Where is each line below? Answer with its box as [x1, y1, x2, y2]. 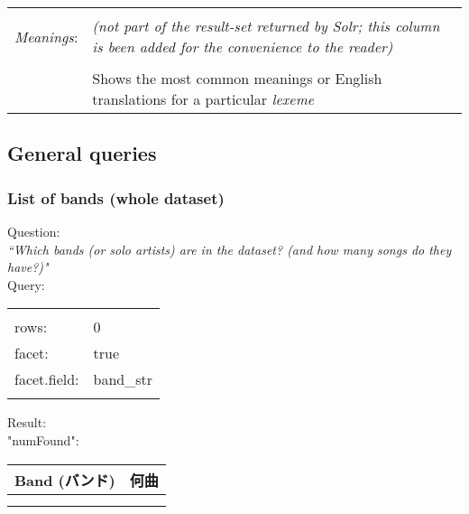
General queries [7, 139, 157, 167]
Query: [7, 275, 45, 294]
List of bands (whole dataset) [7, 186, 225, 209]
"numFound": [7, 430, 79, 449]
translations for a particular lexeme [92, 89, 315, 109]
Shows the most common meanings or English [92, 68, 382, 89]
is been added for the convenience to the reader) [92, 36, 393, 57]
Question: [7, 222, 60, 240]
